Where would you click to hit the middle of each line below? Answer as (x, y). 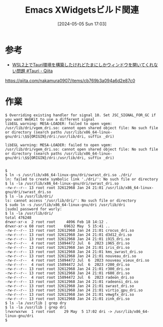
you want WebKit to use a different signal (50, 119)
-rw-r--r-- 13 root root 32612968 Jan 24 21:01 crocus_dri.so (70, 230)
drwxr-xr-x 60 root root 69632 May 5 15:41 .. (58, 226)
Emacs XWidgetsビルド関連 (82, 10)
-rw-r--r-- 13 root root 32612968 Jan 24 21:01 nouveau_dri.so (71, 256)
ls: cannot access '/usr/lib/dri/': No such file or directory (71, 201)
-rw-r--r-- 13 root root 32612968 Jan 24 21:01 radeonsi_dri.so (72, 282)
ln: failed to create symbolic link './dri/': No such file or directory (82, 179)
